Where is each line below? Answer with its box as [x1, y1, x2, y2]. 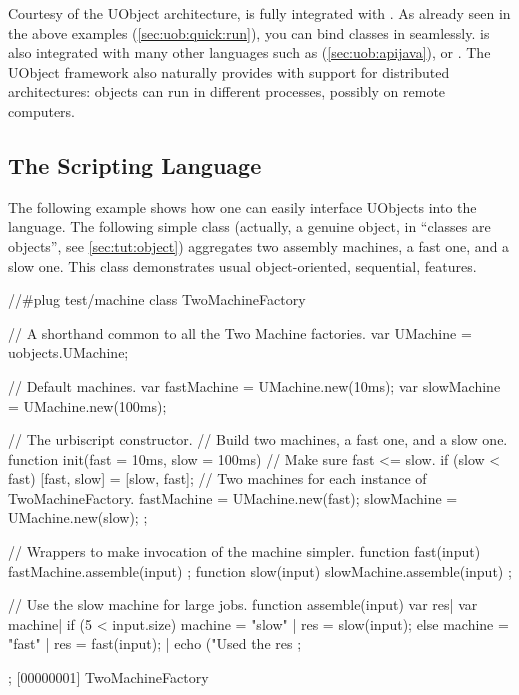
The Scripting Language [8, 149, 262, 180]
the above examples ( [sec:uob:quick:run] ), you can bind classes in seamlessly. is [8, 22, 490, 43]
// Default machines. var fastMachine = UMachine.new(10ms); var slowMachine [8, 375, 501, 396]
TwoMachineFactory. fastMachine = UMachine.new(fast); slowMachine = [8, 487, 458, 508]
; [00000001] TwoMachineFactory [8, 667, 209, 688]
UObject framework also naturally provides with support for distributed [8, 61, 450, 82]
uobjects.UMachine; [8, 342, 129, 363]
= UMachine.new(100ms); [8, 395, 167, 416]
